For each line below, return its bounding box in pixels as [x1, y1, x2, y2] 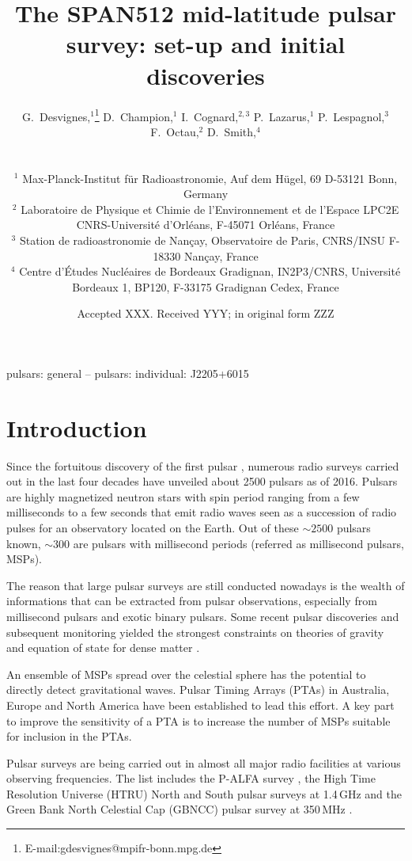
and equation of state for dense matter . [6, 639, 200, 656]
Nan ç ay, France [184, 247, 259, 264]
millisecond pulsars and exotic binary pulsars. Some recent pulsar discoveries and [6, 608, 399, 624]
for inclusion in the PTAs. [6, 728, 132, 745]
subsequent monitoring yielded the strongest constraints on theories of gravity [6, 623, 384, 640]
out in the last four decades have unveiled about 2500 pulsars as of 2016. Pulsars [6, 473, 398, 490]
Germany [183, 185, 229, 202]
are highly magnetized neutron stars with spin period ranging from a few [6, 488, 360, 505]
